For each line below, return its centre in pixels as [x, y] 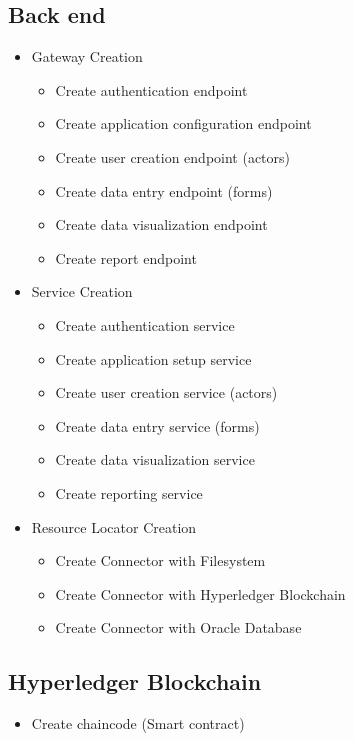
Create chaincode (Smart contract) [138, 723]
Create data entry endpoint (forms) [164, 190]
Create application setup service [153, 358]
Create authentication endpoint [151, 89]
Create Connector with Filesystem [160, 560]
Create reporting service [129, 492]
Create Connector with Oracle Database [178, 627]
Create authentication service [145, 324]
